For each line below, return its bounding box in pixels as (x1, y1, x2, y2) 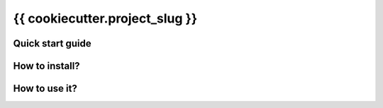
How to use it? (13, 83, 77, 95)
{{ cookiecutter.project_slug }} (13, 11, 198, 26)
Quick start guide (13, 37, 91, 49)
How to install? (13, 60, 81, 72)
